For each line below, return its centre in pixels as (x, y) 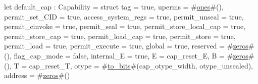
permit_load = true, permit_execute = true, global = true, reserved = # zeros (126, 46)
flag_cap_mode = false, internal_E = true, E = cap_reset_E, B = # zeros (131, 55)
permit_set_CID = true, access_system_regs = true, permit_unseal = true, (124, 16)
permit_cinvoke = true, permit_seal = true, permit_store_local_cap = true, (125, 26)
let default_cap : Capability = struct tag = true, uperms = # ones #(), (114, 6)
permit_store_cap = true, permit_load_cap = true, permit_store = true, (120, 36)
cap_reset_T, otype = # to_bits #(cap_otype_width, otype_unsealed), (141, 65)
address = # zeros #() (37, 75)
